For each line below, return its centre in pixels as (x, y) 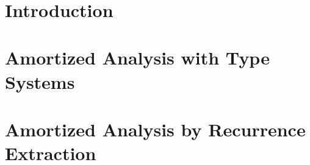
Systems (40, 81)
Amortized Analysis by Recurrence (155, 129)
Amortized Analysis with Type (137, 58)
